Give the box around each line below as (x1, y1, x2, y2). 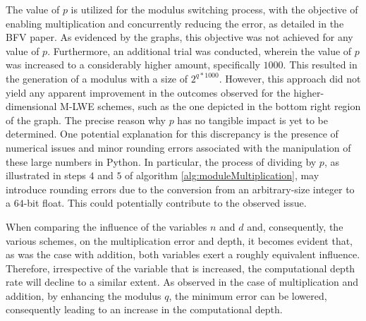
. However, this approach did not (219, 71, 361, 85)
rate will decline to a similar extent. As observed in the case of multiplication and (6, 274, 359, 289)
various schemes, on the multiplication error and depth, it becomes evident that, (6, 233, 353, 248)
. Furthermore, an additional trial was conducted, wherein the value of (47, 43, 352, 58)
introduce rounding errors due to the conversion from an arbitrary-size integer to (6, 181, 355, 196)
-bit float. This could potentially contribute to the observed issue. (23, 195, 307, 210)
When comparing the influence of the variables (6, 219, 207, 234)
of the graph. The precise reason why (6, 112, 166, 127)
